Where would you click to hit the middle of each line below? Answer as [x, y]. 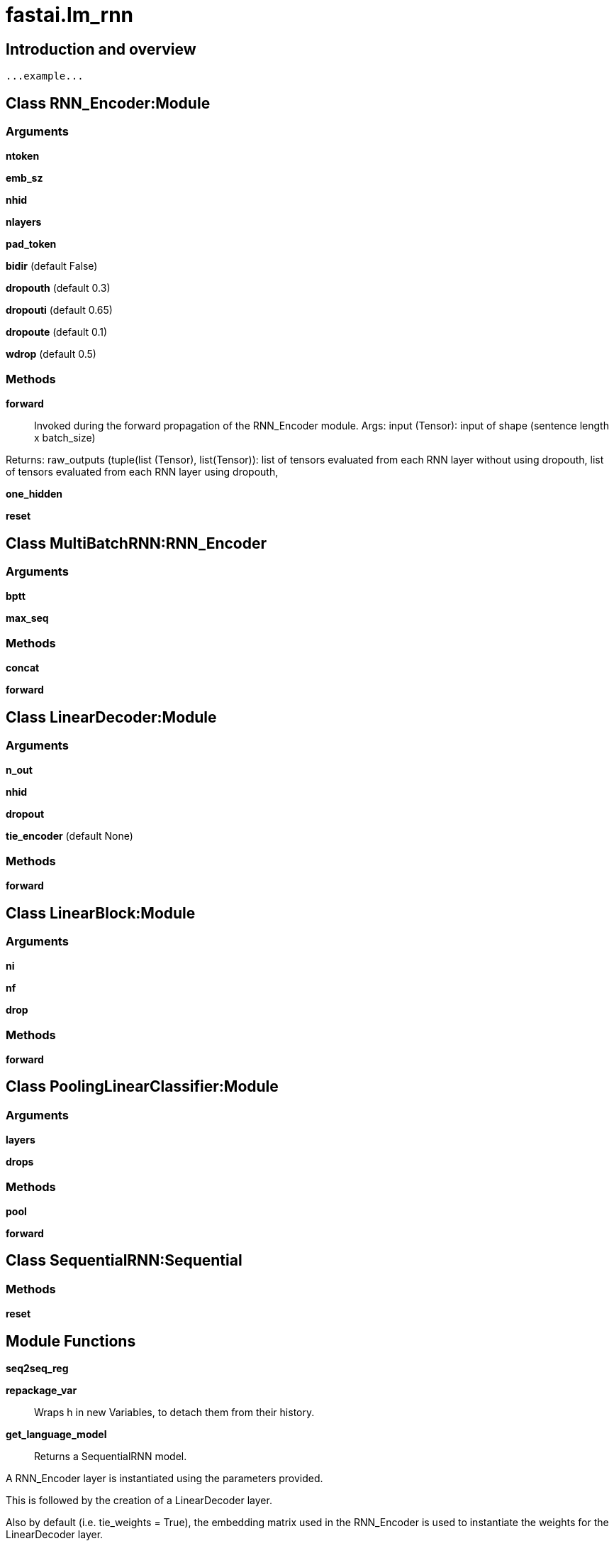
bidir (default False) [52, 266]
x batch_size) [65, 438]
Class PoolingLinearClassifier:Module [142, 1087]
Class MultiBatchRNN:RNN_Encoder [136, 543]
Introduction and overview [101, 49]
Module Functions [71, 1341]
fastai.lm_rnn [70, 15]
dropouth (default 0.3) [58, 288]
